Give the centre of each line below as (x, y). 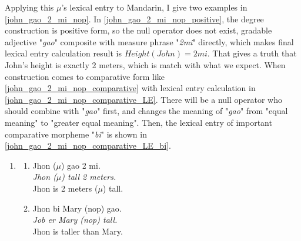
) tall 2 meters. (89, 177)
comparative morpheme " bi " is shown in (76, 134)
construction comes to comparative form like (85, 76)
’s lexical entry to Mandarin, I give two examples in (154, 7)
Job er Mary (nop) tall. (75, 220)
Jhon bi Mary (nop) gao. (77, 208)
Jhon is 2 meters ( (65, 188)
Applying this (29, 7)
